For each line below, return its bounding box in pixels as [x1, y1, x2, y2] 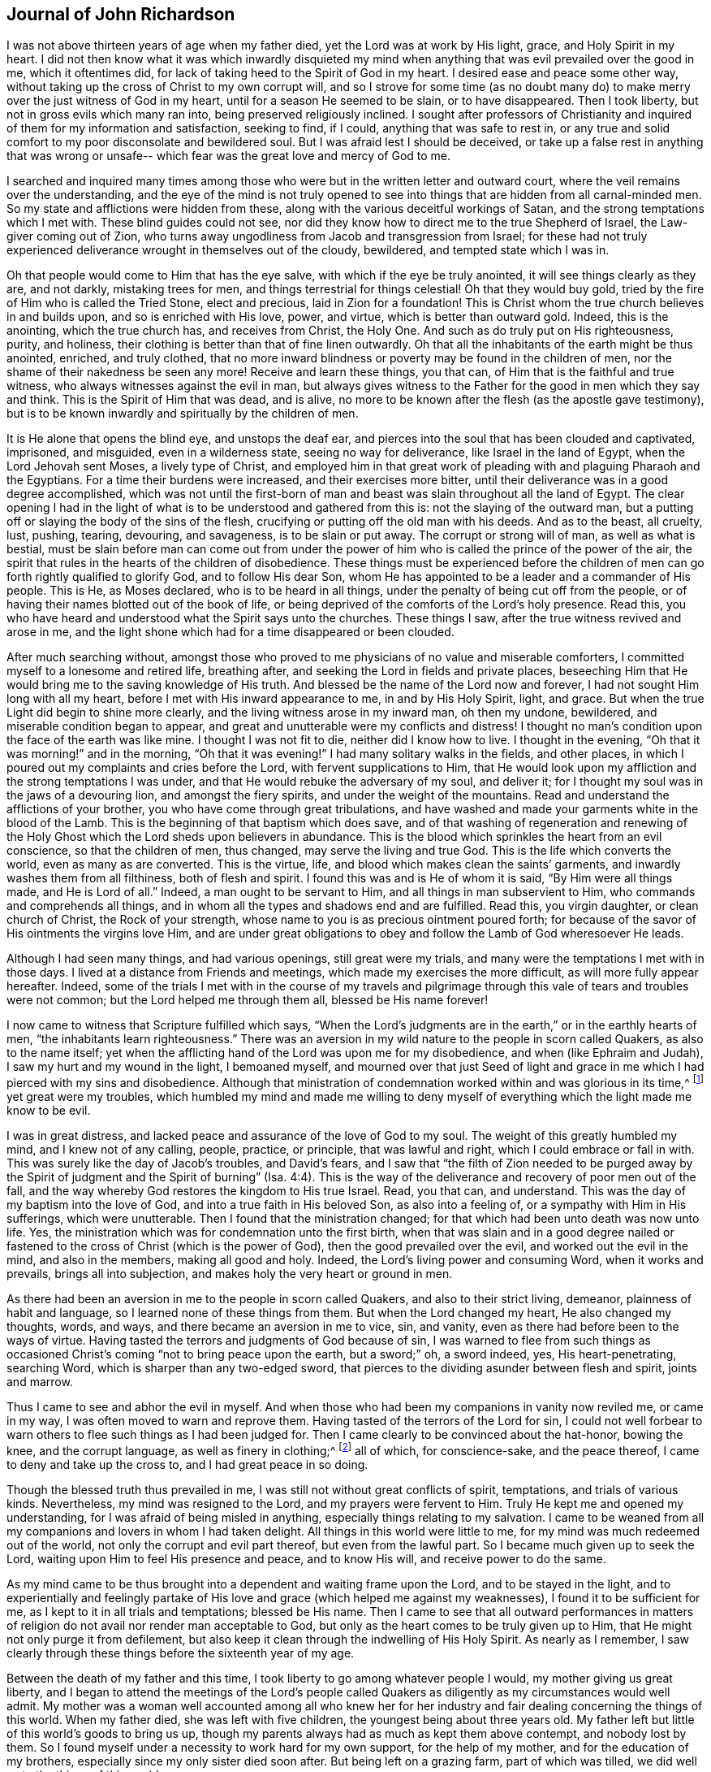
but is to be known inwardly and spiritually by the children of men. [6, 406, 359, 421]
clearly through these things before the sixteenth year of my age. [6, 1645, 355, 1660]
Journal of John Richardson [6, 4, 235, 24]
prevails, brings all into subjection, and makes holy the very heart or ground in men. [6, 1267, 453, 1281]
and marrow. [6, 1375, 73, 1389]
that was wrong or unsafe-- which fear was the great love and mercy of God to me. [6, 149, 451, 163]
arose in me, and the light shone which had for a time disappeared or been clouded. [6, 625, 455, 639]
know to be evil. [6, 1103, 91, 1118]
